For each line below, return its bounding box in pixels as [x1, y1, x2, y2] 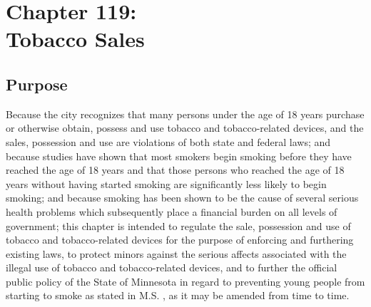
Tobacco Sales [6, 24, 145, 53]
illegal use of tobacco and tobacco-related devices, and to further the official [6, 260, 337, 275]
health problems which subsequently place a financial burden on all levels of [6, 204, 337, 219]
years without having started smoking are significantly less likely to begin [6, 176, 327, 191]
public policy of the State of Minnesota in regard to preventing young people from [6, 274, 365, 288]
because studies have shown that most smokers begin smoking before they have [6, 148, 352, 163]
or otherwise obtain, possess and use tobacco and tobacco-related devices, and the [6, 120, 364, 135]
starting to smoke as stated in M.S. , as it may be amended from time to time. [6, 288, 350, 303]
